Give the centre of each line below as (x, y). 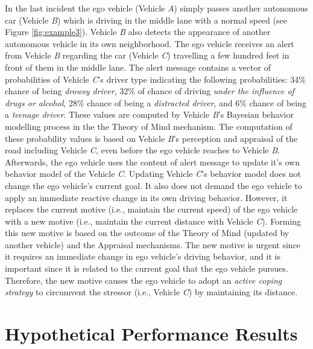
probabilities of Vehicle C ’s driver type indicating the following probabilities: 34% (155, 79)
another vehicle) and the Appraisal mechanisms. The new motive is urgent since (153, 244)
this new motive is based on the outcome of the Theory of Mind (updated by (147, 233)
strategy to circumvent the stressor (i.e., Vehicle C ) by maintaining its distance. (151, 292)
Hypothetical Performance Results (151, 334)
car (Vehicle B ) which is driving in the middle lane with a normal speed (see (146, 20)
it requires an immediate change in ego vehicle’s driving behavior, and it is (143, 256)
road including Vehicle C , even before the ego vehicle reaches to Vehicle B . (143, 150)
